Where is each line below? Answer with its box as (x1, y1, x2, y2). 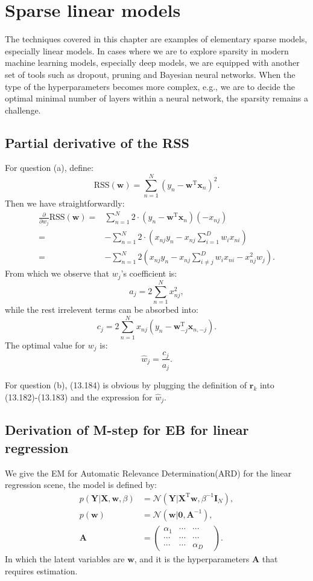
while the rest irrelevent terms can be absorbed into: (5, 303, 198, 315)
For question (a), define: (5, 161, 93, 174)
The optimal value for (5, 338, 86, 351)
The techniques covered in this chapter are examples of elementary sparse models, (5, 33, 308, 45)
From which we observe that (5, 267, 109, 280)
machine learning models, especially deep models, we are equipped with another (5, 56, 300, 69)
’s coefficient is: (121, 267, 177, 280)
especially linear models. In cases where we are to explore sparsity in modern (5, 44, 289, 57)
